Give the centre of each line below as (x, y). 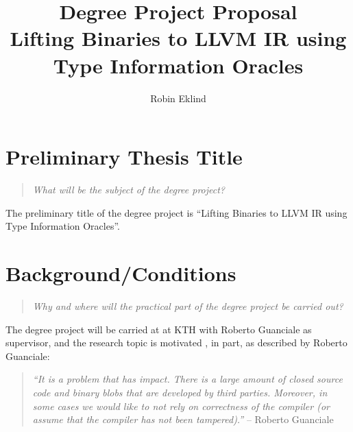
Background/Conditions (121, 273)
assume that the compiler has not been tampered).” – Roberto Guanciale (183, 419)
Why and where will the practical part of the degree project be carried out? (188, 305)
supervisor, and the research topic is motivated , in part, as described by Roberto (176, 343)
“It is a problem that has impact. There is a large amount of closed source (187, 379)
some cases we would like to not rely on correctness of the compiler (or (181, 406)
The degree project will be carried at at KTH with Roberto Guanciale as (159, 329)
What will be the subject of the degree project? (129, 190)
